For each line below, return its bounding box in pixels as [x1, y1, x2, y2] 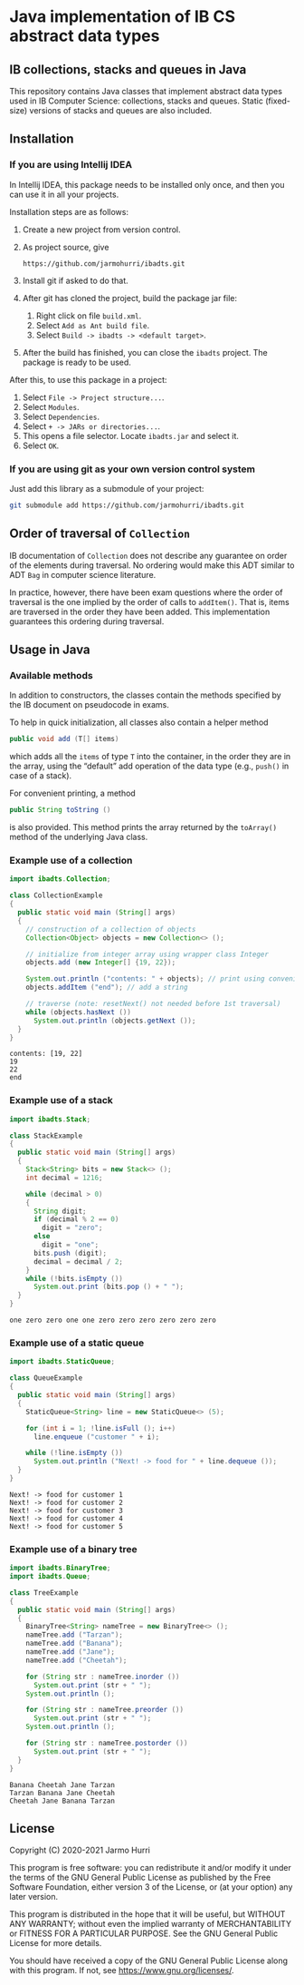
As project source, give [22, 241, 109, 252]
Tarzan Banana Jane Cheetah [9, 1788, 116, 1797]
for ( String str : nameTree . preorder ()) [25, 1706, 184, 1715]
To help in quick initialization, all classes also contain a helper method [9, 717, 269, 728]
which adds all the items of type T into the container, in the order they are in [9, 751, 291, 762]
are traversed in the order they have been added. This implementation [9, 606, 271, 617]
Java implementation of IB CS [9, 6, 235, 27]
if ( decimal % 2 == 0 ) [33, 1215, 119, 1224]
